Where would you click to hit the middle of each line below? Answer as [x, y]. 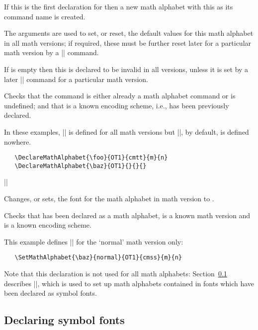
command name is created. [45, 16]
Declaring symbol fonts [64, 320]
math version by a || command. [51, 52]
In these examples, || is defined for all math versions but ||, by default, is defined [127, 131]
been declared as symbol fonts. [50, 293]
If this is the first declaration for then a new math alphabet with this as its [119, 6]
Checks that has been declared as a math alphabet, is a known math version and [127, 215]
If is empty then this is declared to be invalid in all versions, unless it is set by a [126, 69]
